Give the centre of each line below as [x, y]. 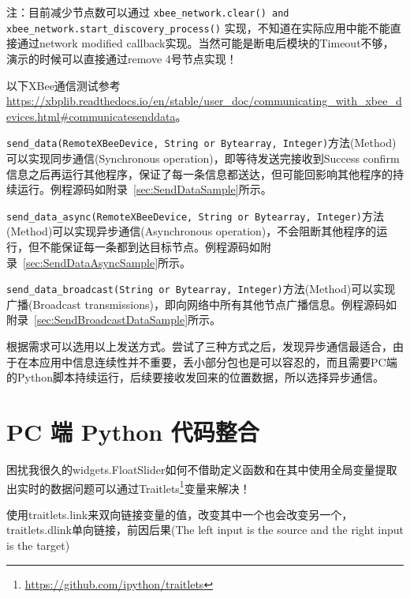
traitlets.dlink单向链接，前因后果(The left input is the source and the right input [205, 530]
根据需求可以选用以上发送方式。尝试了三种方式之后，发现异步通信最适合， [199, 346]
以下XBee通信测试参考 [63, 85]
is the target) [38, 545]
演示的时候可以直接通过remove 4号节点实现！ [122, 58]
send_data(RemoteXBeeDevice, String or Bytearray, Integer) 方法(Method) [201, 143]
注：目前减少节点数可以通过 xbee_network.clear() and [148, 12]
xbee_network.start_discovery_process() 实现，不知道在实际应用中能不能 [198, 27]
